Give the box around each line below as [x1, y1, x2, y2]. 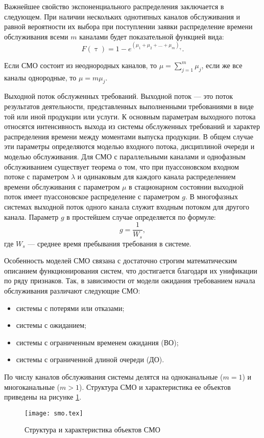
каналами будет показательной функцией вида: [79, 31, 224, 41]
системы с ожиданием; [16, 320, 86, 330]
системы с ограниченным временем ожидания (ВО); [16, 337, 179, 347]
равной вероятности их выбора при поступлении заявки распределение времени [4, 21, 253, 32]
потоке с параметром [4, 171, 69, 182]
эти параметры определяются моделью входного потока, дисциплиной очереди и [4, 141, 255, 152]
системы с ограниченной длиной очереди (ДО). [16, 354, 164, 365]
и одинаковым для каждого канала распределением [77, 171, 236, 182]
